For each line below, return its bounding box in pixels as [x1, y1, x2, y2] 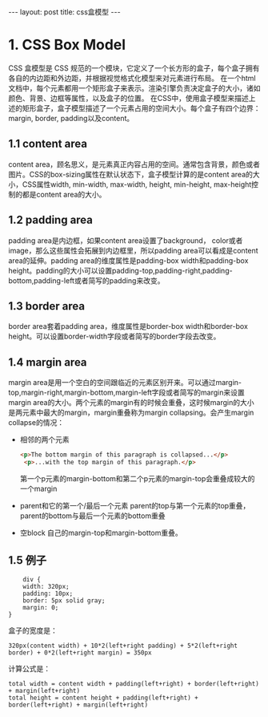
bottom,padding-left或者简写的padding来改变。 [8, 275, 165, 286]
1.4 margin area [8, 355, 87, 369]
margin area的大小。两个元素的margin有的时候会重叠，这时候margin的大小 [8, 398, 254, 407]
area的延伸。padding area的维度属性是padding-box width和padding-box [8, 255, 249, 265]
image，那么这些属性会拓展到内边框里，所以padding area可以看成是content [8, 245, 258, 255]
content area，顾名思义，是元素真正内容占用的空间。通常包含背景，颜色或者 [8, 159, 261, 169]
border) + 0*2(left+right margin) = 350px [8, 648, 152, 657]
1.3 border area [8, 299, 86, 313]
